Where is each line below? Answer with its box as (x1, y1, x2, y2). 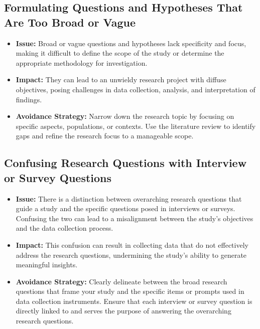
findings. (16, 94, 42, 104)
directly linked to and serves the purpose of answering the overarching (16, 305, 231, 316)
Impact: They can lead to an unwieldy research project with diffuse (16, 74, 226, 85)
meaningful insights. (16, 259, 78, 270)
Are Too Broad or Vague (4, 14, 136, 30)
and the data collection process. (16, 223, 113, 233)
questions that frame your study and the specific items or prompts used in (16, 286, 244, 296)
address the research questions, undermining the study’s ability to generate (16, 249, 247, 260)
